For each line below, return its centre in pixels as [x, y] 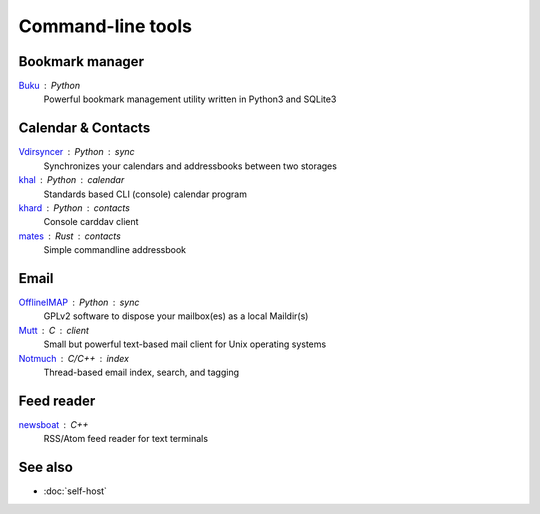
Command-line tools [105, 26]
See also [46, 467]
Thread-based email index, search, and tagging [141, 372]
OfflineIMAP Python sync [79, 302]
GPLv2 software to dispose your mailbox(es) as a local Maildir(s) [176, 316]
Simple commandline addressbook [115, 250]
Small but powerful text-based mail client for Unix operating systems [185, 344]
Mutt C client [54, 330]
